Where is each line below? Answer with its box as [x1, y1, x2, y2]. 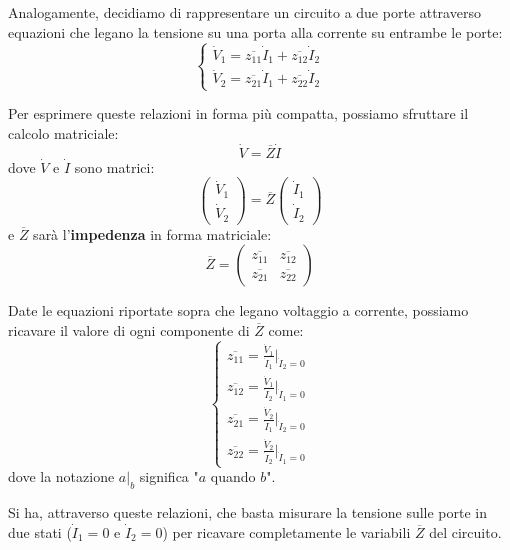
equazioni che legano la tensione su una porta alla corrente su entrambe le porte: [8, 21, 503, 42]
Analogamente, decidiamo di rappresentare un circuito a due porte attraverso [8, 2, 481, 22]
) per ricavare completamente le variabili [162, 521, 411, 542]
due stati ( [8, 521, 72, 542]
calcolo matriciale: [8, 122, 119, 143]
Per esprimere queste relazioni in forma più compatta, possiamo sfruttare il [8, 103, 469, 124]
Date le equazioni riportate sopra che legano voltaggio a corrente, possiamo [8, 300, 469, 321]
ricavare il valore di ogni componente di [8, 319, 250, 340]
